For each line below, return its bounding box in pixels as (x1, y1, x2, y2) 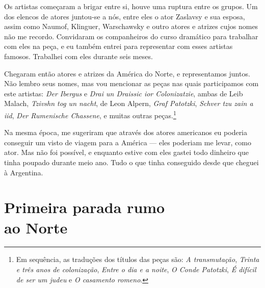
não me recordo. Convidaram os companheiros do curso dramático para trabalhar (4, 31, 258, 41)
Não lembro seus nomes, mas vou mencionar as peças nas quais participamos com (4, 78, 259, 89)
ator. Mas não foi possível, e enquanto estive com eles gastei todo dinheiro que (4, 147, 249, 158)
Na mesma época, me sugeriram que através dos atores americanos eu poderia (4, 127, 248, 138)
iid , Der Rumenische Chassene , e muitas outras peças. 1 (4, 108, 176, 120)
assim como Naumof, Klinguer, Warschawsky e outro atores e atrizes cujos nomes (4, 21, 258, 32)
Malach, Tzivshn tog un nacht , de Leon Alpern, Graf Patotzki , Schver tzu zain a (4, 98, 253, 109)
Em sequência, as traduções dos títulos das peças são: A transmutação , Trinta (16, 254, 259, 265)
